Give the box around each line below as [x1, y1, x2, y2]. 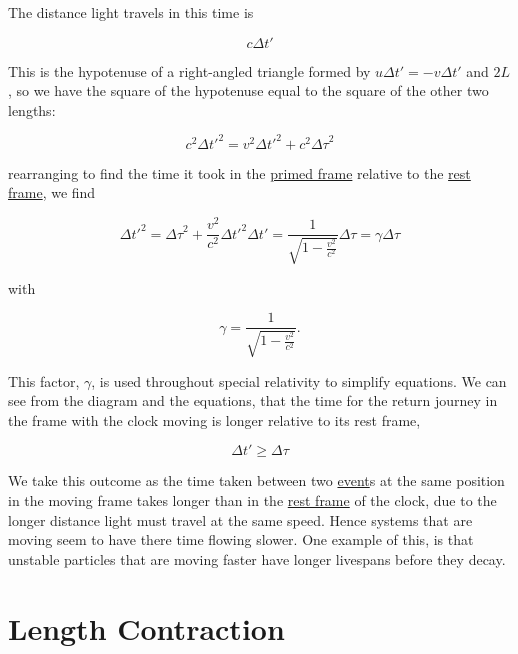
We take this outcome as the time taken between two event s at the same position [8, 470, 505, 491]
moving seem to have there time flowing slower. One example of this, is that [8, 529, 474, 550]
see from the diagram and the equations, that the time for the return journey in [8, 390, 498, 411]
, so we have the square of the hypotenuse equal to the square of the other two [8, 80, 489, 101]
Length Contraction [8, 607, 285, 648]
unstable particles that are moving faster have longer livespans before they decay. [8, 548, 506, 569]
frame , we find [8, 182, 96, 203]
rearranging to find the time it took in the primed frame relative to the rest [8, 162, 471, 183]
